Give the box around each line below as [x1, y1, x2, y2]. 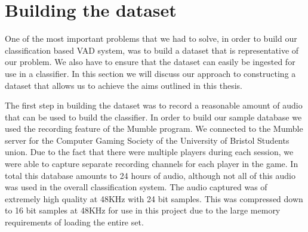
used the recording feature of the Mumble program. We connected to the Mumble [5, 122, 303, 135]
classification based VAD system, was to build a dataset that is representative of [5, 44, 299, 56]
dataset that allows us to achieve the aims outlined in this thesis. [5, 79, 242, 91]
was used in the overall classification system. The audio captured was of [5, 181, 267, 193]
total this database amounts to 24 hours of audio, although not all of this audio [5, 169, 295, 181]
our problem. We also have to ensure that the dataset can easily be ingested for [5, 55, 295, 68]
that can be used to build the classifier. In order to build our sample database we [5, 110, 302, 123]
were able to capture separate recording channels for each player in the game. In [5, 157, 298, 170]
